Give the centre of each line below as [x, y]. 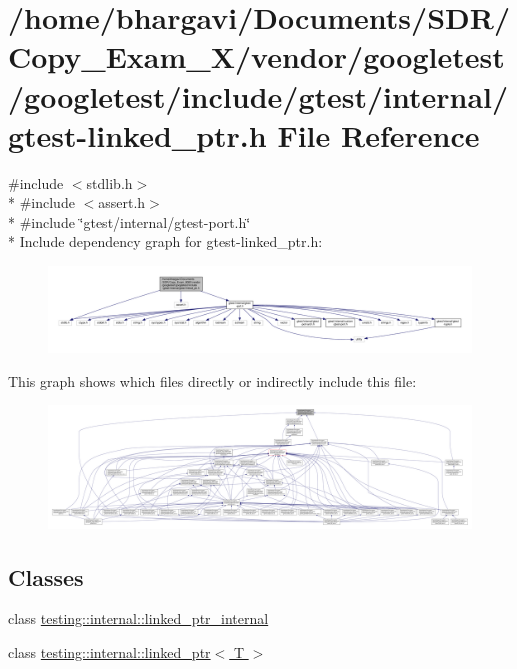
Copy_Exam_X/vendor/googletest [256, 56]
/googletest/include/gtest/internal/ [258, 95]
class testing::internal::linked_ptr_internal [138, 618]
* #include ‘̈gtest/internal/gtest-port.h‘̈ [129, 221]
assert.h [122, 202]
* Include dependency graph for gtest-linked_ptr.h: [165, 241]
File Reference [378, 134]
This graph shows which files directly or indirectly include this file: [212, 380]
